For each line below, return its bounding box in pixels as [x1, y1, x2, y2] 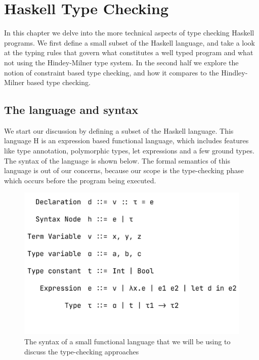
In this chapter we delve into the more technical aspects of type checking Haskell [4, 27, 254, 38]
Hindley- [221, 67, 248, 77]
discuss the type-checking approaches [24, 346, 139, 356]
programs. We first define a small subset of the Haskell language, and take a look [4, 37, 255, 48]
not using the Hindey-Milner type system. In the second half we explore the [4, 57, 239, 67]
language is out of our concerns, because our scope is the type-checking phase [4, 165, 244, 176]
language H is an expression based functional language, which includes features [4, 135, 249, 146]
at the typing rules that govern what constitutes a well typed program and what [4, 47, 253, 58]
